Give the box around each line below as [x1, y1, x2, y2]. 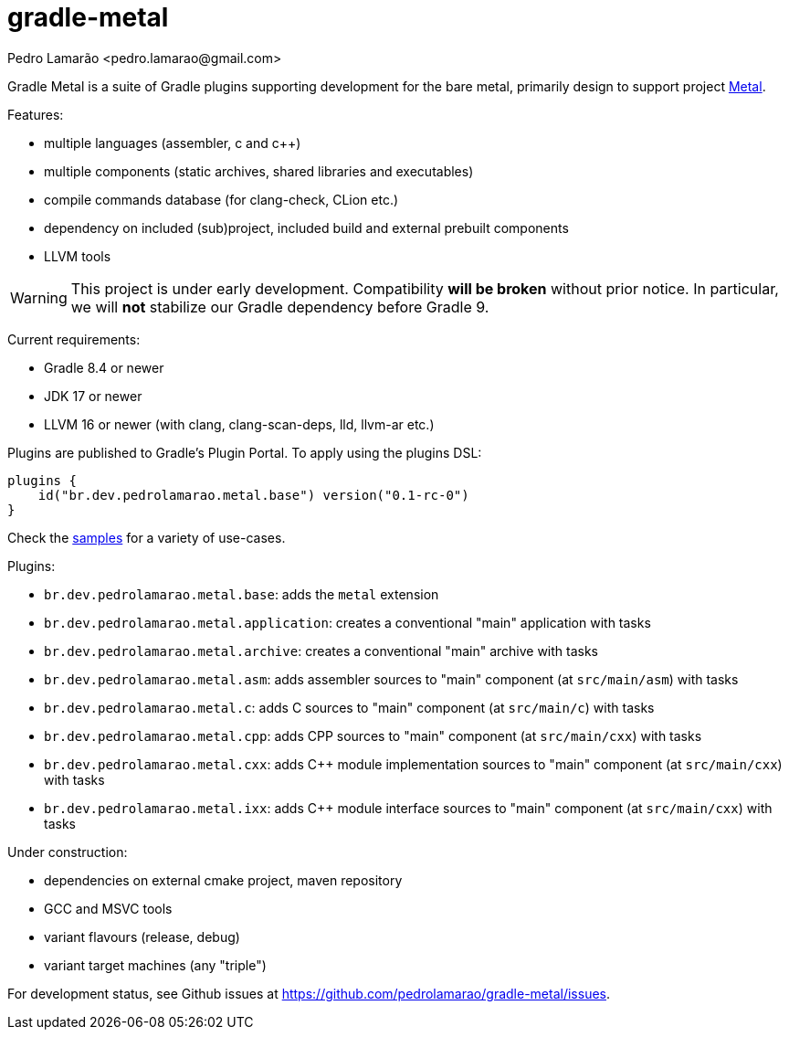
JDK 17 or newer [44, 387, 142, 404]
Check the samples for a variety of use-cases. [7, 529, 286, 545]
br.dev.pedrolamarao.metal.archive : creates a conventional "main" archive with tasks [44, 642, 599, 659]
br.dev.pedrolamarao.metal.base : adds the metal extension [44, 586, 439, 602]
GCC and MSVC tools [44, 900, 173, 916]
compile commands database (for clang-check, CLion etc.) [44, 191, 399, 207]
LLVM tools [44, 248, 111, 264]
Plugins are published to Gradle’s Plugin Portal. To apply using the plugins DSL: [7, 444, 482, 460]
